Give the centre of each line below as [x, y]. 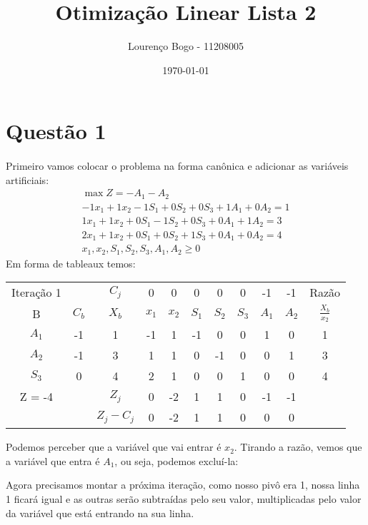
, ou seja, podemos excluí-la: [176, 460]
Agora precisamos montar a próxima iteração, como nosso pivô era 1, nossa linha [183, 485]
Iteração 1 [36, 292]
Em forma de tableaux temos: [71, 263]
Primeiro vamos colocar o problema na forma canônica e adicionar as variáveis [177, 166]
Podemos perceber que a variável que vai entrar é [114, 447]
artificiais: [28, 179]
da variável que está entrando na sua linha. [100, 513]
